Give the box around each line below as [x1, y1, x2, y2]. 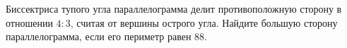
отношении [6, 15, 53, 30]
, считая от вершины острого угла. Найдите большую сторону [70, 15, 338, 30]
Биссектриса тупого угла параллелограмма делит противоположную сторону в [6, 1, 342, 16]
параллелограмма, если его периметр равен [6, 29, 192, 44]
